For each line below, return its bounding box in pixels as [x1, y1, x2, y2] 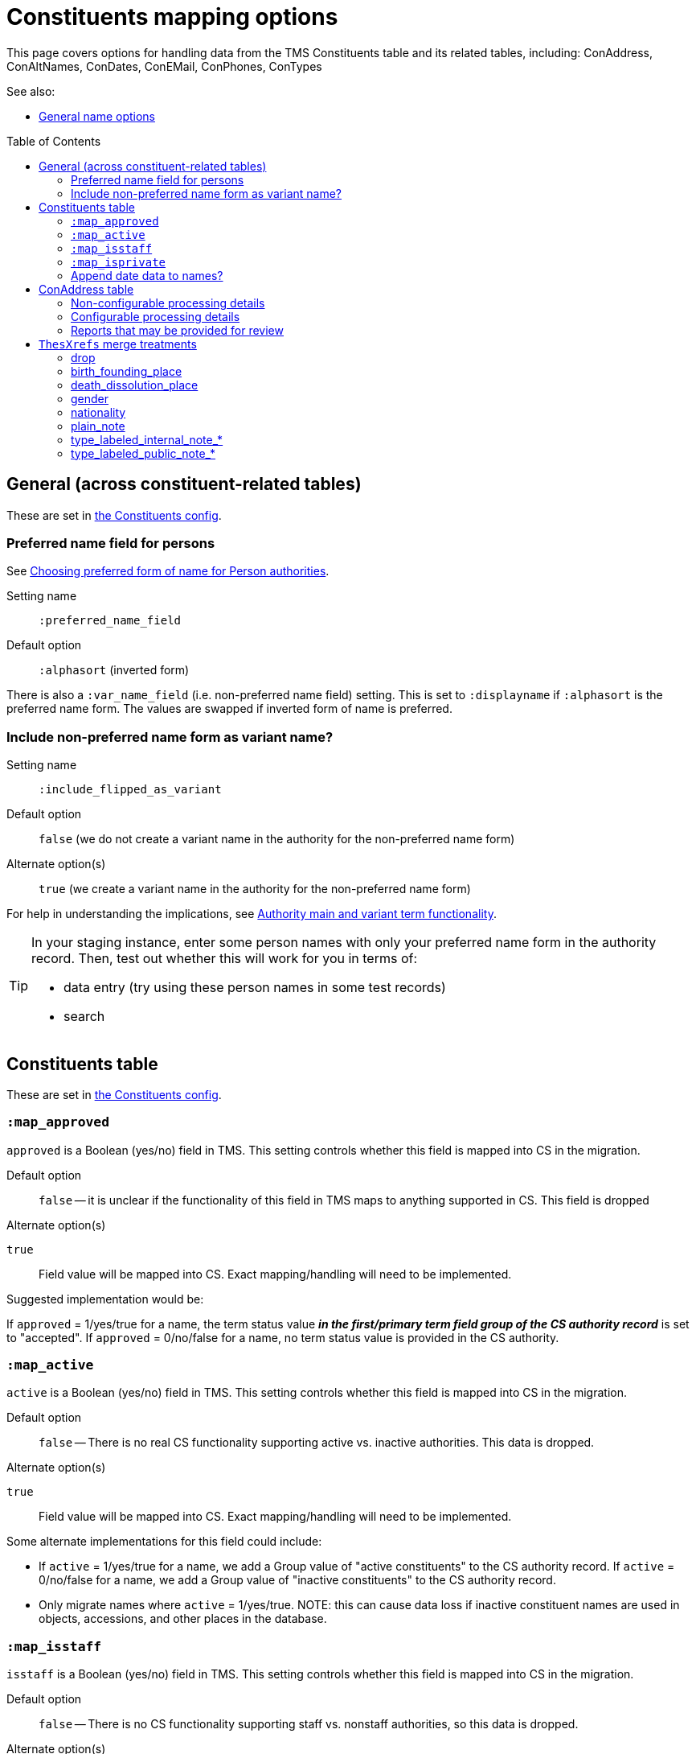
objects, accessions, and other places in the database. [39, 1612, 327, 1626]
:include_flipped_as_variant [39, 783, 222, 797]
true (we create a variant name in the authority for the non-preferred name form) [39, 882, 471, 896]
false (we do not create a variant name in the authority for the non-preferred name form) [39, 832, 515, 846]
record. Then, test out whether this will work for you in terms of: [31, 950, 418, 967]
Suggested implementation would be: [6, 1291, 204, 1306]
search [63, 1008, 105, 1025]
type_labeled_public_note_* [71, 446, 216, 460]
